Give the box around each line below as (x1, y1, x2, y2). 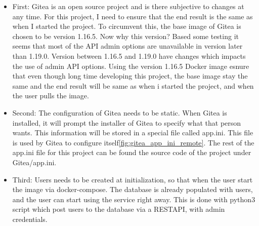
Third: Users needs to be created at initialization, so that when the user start (12, 174, 253, 184)
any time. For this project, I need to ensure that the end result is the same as (12, 11, 253, 21)
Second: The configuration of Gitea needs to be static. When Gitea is (12, 107, 227, 118)
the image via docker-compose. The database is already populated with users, (12, 184, 253, 195)
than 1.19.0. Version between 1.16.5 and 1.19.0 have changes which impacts (12, 50, 246, 61)
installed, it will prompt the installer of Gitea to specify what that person (12, 117, 241, 128)
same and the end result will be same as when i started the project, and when (12, 80, 254, 91)
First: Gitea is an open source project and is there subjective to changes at (12, 1, 244, 11)
